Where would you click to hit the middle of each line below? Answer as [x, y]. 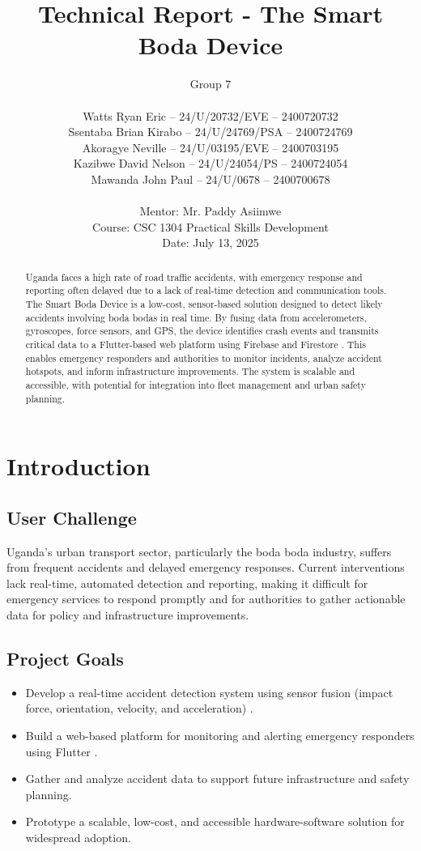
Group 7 [210, 84]
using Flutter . [62, 751]
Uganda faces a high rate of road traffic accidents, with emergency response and [194, 277]
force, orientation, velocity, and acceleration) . [139, 708]
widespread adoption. [78, 837]
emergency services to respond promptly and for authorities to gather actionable [206, 599]
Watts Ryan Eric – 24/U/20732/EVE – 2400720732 [210, 115]
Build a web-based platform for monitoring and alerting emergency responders [220, 735]
